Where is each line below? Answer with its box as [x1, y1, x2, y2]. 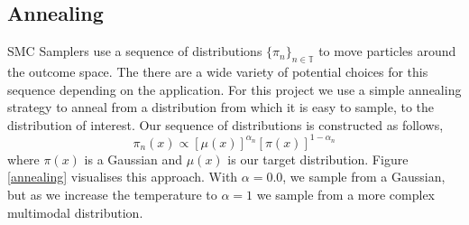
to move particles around [318, 42, 456, 61]
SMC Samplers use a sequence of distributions [7, 42, 262, 61]
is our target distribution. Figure [227, 149, 409, 168]
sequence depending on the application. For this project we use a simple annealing [7, 80, 462, 98]
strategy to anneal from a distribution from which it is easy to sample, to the [7, 98, 435, 117]
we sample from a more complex [256, 185, 436, 204]
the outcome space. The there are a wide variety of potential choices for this [7, 62, 428, 80]
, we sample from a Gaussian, [282, 167, 446, 186]
